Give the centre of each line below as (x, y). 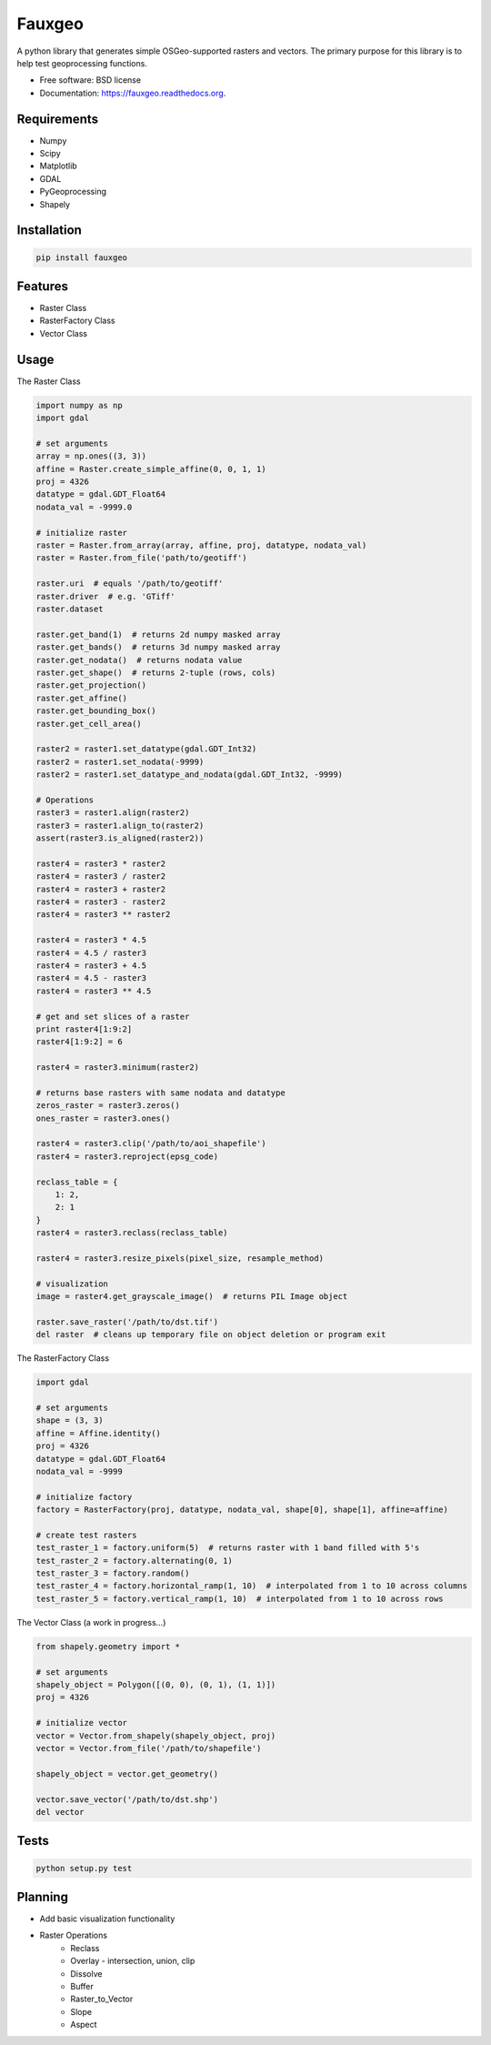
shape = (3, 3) (70, 1420)
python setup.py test (84, 1868)
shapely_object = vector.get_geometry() (127, 1773)
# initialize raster (81, 533)
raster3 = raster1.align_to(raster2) (120, 825)
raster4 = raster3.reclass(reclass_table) (132, 1233)
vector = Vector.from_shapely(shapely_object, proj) (156, 1736)
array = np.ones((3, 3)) (91, 456)
